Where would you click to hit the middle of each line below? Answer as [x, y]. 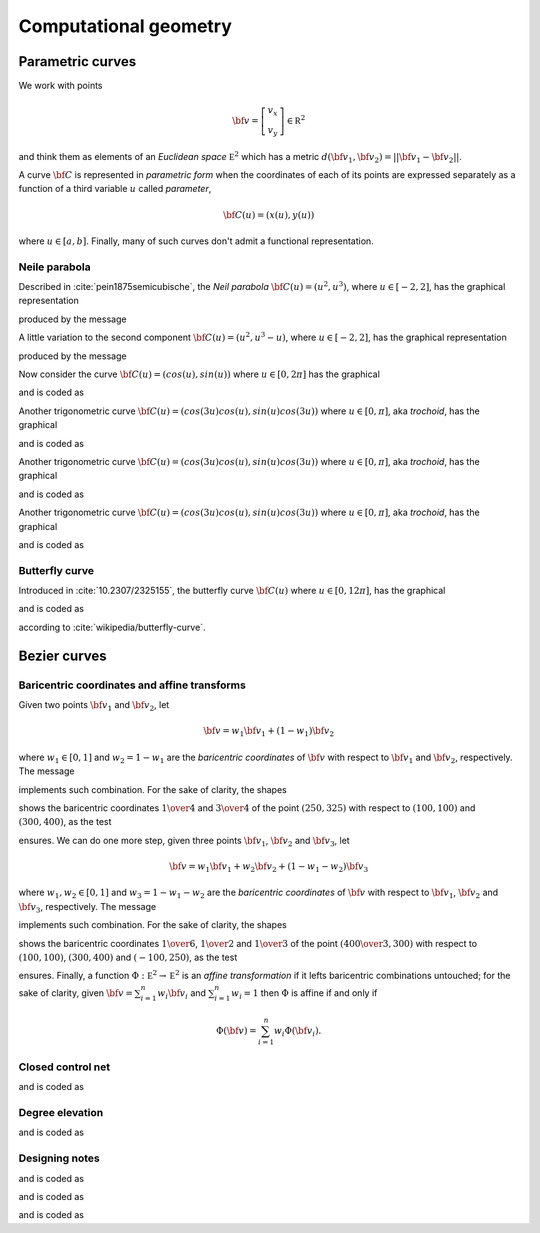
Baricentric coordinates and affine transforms [132, 685]
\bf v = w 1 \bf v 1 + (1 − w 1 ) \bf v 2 [269, 732]
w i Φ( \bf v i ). [297, 1032]
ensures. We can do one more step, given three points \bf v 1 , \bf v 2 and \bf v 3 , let [184, 841]
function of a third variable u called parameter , [115, 189]
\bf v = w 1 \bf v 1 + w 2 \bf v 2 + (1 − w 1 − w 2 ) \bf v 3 [269, 867]
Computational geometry [125, 26]
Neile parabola [54, 267]
